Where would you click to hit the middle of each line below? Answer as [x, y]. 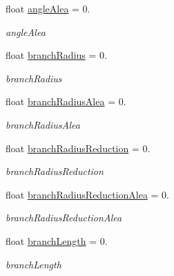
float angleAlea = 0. [48, 8]
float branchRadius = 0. [56, 55]
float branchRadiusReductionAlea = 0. [87, 194]
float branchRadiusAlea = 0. [66, 101]
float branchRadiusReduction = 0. [78, 148]
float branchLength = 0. [57, 240]
